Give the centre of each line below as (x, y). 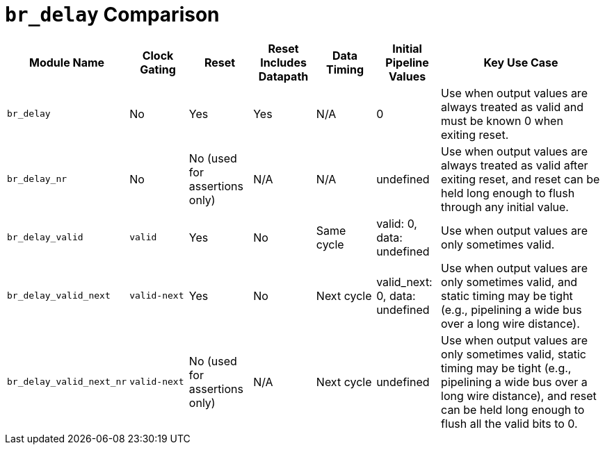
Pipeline (407, 62)
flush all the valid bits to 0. (509, 423)
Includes (283, 62)
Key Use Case (521, 62)
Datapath (283, 76)
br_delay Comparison (112, 15)
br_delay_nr (37, 179)
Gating (158, 69)
